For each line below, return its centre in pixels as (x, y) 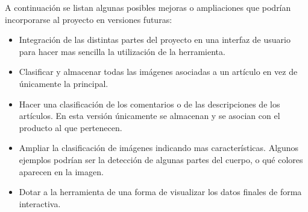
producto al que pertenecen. (71, 127)
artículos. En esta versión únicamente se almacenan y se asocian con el (149, 116)
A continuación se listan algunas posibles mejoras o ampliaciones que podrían (148, 7)
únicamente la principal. (64, 83)
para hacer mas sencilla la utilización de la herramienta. (122, 51)
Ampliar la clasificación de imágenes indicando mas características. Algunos (159, 148)
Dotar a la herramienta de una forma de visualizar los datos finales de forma (160, 192)
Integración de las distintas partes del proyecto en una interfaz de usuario (155, 40)
